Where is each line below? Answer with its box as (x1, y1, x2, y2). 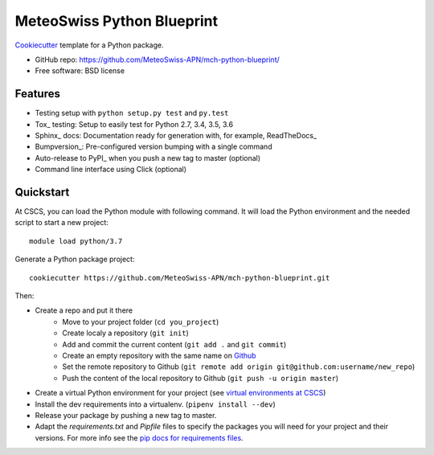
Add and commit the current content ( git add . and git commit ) (62, 339, 287, 349)
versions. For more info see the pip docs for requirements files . (35, 432, 244, 442)
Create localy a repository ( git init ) (62, 328, 189, 338)
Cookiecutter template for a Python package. (14, 40, 164, 50)
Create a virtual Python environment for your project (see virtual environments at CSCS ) (35, 388, 326, 398)
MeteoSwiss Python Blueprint (14, 12, 219, 30)
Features (14, 87, 60, 100)
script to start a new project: (14, 218, 108, 227)
